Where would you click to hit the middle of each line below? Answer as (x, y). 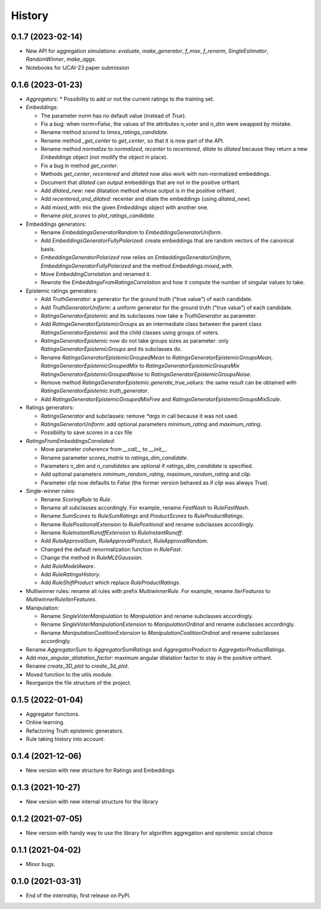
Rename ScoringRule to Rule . (76, 499)
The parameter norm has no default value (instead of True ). (114, 116)
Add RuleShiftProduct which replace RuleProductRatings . (111, 583)
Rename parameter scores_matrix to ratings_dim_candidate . (114, 457)
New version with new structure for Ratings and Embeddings (100, 770)
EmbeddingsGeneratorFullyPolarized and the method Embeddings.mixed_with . (137, 266)
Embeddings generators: (56, 224)
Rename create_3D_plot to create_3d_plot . (78, 666)
